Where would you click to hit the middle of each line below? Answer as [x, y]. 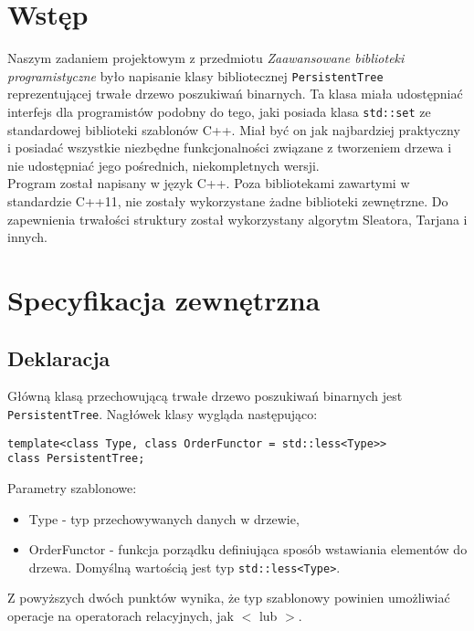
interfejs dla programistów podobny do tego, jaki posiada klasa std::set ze [219, 111]
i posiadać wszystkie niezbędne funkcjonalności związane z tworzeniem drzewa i [230, 147]
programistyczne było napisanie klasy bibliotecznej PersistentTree [195, 75]
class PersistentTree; [76, 459]
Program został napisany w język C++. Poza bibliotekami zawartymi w [209, 183]
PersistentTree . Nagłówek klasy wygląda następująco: [163, 413]
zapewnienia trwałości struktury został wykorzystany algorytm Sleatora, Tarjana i [237, 219]
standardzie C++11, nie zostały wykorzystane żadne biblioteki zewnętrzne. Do [228, 201]
